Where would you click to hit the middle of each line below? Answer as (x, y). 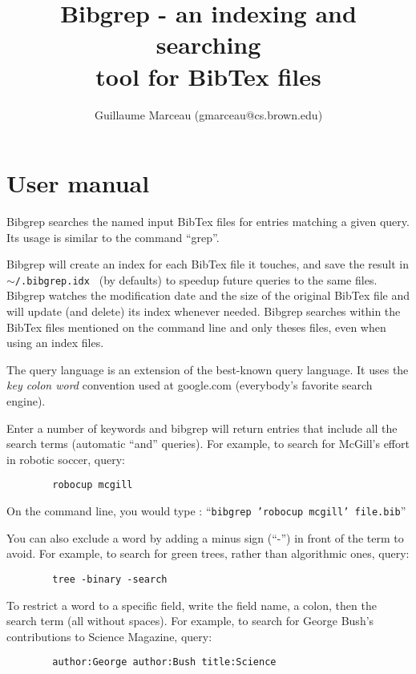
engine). (26, 401)
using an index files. (55, 343)
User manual (78, 183)
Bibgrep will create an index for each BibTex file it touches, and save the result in (208, 264)
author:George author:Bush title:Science (164, 662)
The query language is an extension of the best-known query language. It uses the (208, 369)
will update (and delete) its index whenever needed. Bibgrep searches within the (204, 311)
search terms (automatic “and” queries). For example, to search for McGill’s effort (208, 444)
